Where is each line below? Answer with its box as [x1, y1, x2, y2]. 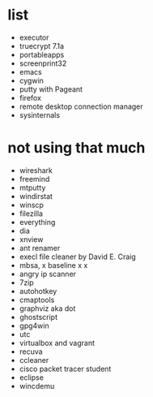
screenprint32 [19, 58, 67, 68]
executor [19, 32, 49, 42]
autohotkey [19, 286, 57, 296]
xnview [19, 234, 44, 244]
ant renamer [19, 243, 61, 252]
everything [19, 217, 56, 227]
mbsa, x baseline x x [19, 260, 88, 270]
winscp [19, 200, 44, 209]
